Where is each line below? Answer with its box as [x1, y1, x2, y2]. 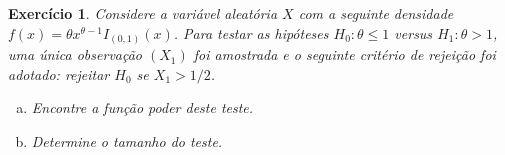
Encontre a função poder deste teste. [31, 97, 254, 118]
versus [394, 22, 433, 43]
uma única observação [8, 44, 143, 65]
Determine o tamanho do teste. [31, 130, 223, 151]
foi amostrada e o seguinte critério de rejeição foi [193, 44, 496, 65]
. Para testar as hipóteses [173, 22, 329, 43]
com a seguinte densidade [298, 3, 454, 23]
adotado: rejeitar [8, 63, 110, 84]
